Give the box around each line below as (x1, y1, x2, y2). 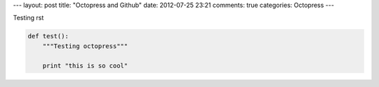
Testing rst (13, 14, 44, 22)
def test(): (27, 32, 69, 40)
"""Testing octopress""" (42, 42, 128, 50)
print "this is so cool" (42, 61, 128, 70)
